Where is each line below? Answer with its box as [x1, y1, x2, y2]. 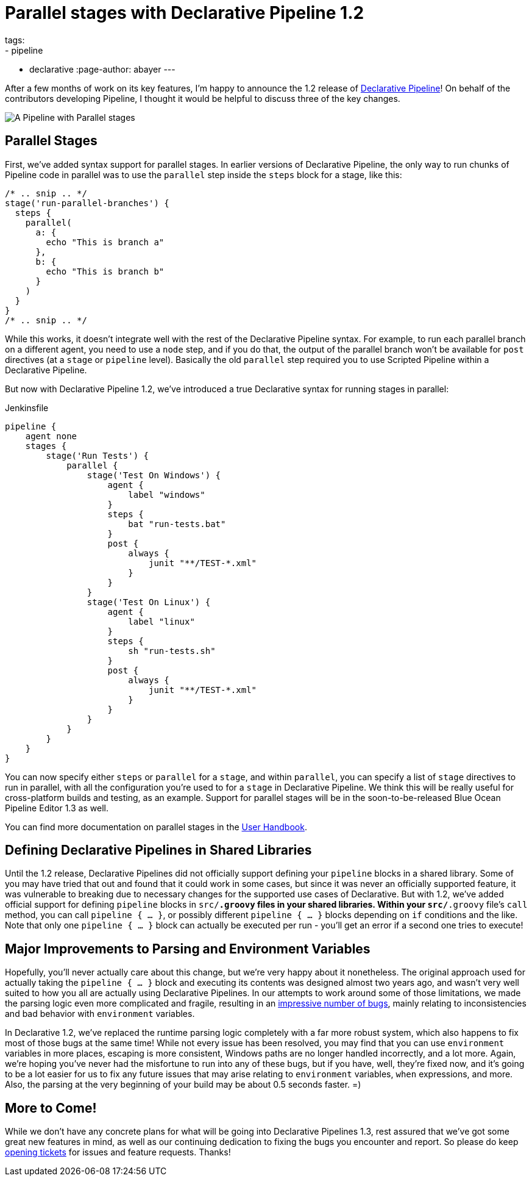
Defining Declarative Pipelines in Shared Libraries [5, 842, 312, 858]
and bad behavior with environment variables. [5, 1008, 195, 1019]
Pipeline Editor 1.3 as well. [5, 802, 108, 813]
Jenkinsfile [5, 402, 49, 413]
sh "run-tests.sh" [128, 645, 216, 656]
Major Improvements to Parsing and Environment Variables [5, 941, 371, 957]
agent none [25, 431, 77, 441]
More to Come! [5, 1100, 97, 1116]
